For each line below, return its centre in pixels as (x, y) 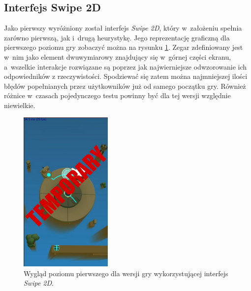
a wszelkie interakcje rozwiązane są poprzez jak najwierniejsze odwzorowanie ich (125, 66)
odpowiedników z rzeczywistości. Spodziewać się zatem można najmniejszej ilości (126, 76)
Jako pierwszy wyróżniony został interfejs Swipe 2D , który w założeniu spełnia (123, 28)
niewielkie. (20, 105)
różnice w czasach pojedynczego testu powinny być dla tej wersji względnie (117, 95)
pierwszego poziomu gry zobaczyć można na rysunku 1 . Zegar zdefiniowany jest (124, 47)
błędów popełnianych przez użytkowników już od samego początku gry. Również (125, 86)
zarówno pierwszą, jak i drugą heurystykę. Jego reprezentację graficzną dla (117, 37)
